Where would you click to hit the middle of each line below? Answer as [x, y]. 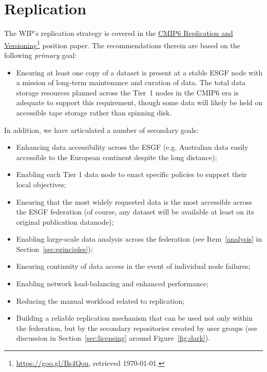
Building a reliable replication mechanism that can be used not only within [134, 318]
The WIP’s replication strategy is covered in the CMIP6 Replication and [119, 33]
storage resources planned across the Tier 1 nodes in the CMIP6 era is [127, 92]
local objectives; [41, 184]
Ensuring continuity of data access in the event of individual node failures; [133, 266]
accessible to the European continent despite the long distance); [117, 157]
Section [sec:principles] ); [54, 249]
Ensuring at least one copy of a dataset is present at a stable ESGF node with [139, 72]
